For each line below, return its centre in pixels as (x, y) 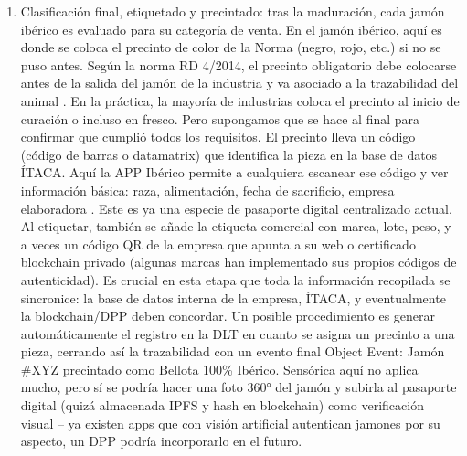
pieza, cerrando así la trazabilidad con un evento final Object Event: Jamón (233, 351)
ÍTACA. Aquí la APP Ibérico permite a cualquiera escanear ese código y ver (234, 172)
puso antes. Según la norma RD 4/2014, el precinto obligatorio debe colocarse (239, 64)
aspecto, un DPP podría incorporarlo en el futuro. (161, 441)
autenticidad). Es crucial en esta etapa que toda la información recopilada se (235, 279)
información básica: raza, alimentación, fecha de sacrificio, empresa (207, 190)
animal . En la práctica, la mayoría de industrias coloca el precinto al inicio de (240, 100)
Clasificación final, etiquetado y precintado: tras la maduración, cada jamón (233, 11)
